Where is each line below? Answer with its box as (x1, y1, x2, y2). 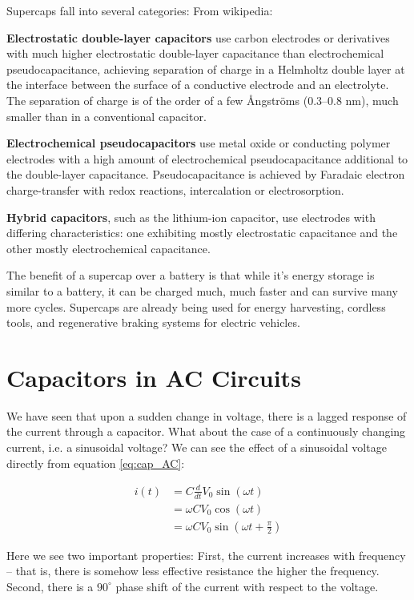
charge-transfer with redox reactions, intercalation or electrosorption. (6, 181, 344, 198)
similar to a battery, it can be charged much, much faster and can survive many (6, 282, 398, 299)
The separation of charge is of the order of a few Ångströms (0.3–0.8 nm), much (6, 91, 399, 108)
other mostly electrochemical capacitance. (6, 240, 211, 256)
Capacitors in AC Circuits (6, 360, 301, 393)
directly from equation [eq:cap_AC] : (6, 454, 185, 471)
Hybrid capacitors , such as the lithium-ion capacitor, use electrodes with (6, 208, 376, 225)
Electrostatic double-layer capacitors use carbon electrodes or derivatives (6, 29, 390, 46)
